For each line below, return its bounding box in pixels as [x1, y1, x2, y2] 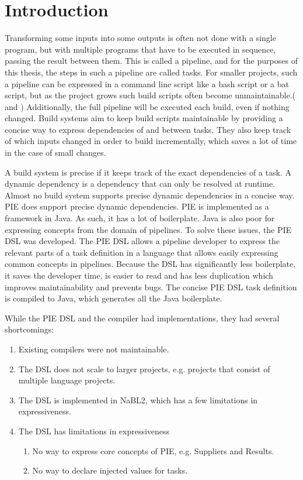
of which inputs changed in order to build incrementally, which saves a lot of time [5, 135, 297, 147]
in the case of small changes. [5, 146, 106, 159]
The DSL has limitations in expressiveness [18, 424, 170, 437]
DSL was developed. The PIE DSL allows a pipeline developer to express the [5, 235, 280, 247]
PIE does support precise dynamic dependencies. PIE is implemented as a [5, 200, 269, 212]
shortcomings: [5, 323, 54, 335]
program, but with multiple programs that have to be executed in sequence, [5, 43, 276, 55]
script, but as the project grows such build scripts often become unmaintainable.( [5, 89, 296, 101]
